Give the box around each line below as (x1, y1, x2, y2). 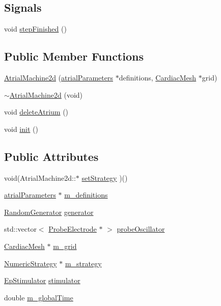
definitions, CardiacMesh (119, 72, 197, 82)
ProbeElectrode (48, 224, 97, 234)
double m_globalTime (4, 292, 73, 302)
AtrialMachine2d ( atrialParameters (4, 72, 113, 82)
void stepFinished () (4, 23, 67, 34)
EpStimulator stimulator (4, 275, 80, 286)
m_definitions (64, 189, 108, 200)
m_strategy (65, 258, 102, 268)
